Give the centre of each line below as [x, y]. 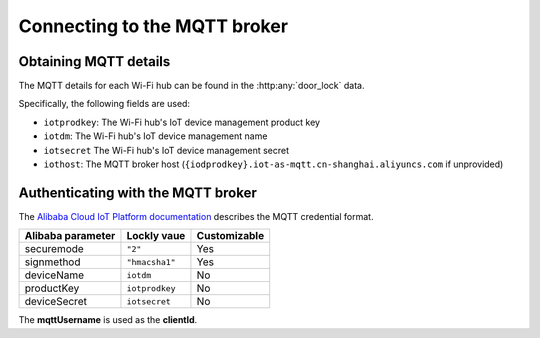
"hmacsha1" [151, 261]
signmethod [52, 262]
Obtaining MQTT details [94, 61]
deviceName [54, 275]
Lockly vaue [156, 236]
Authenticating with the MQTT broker [137, 192]
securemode [54, 249]
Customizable [230, 236]
